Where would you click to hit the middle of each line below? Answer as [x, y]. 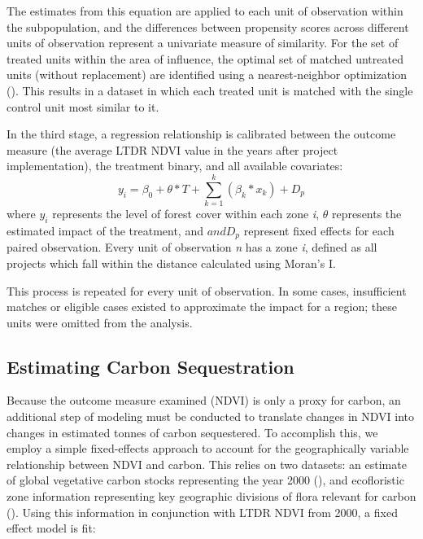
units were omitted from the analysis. [100, 322]
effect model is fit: [51, 528]
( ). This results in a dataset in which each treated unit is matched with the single [210, 90]
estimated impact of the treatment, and [105, 230]
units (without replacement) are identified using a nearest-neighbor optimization [207, 74]
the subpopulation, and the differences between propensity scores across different [208, 26]
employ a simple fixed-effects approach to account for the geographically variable [208, 448]
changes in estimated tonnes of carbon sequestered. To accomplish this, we [192, 432]
